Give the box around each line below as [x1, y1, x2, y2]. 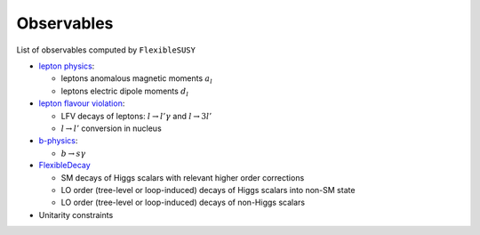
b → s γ [60, 148, 86, 158]
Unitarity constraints [38, 209, 114, 220]
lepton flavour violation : [38, 98, 125, 109]
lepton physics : [38, 61, 95, 71]
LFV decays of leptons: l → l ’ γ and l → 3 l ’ [60, 110, 212, 121]
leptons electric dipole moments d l [60, 85, 189, 98]
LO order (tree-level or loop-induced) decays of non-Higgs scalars [60, 197, 306, 208]
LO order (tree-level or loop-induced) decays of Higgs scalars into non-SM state [60, 185, 356, 196]
